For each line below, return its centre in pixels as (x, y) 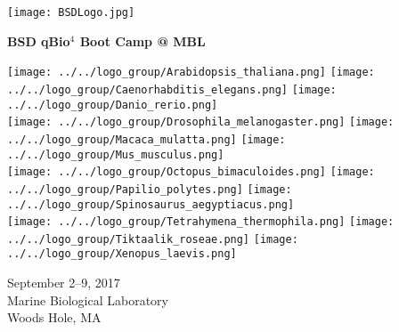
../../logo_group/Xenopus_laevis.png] (122, 254)
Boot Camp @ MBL (142, 40)
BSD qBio (39, 40)
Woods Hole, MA (54, 317)
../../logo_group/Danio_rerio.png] (113, 105)
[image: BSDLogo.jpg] (71, 12)
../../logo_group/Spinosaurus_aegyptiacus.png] (151, 204)
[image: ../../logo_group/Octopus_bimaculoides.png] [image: (191, 172)
